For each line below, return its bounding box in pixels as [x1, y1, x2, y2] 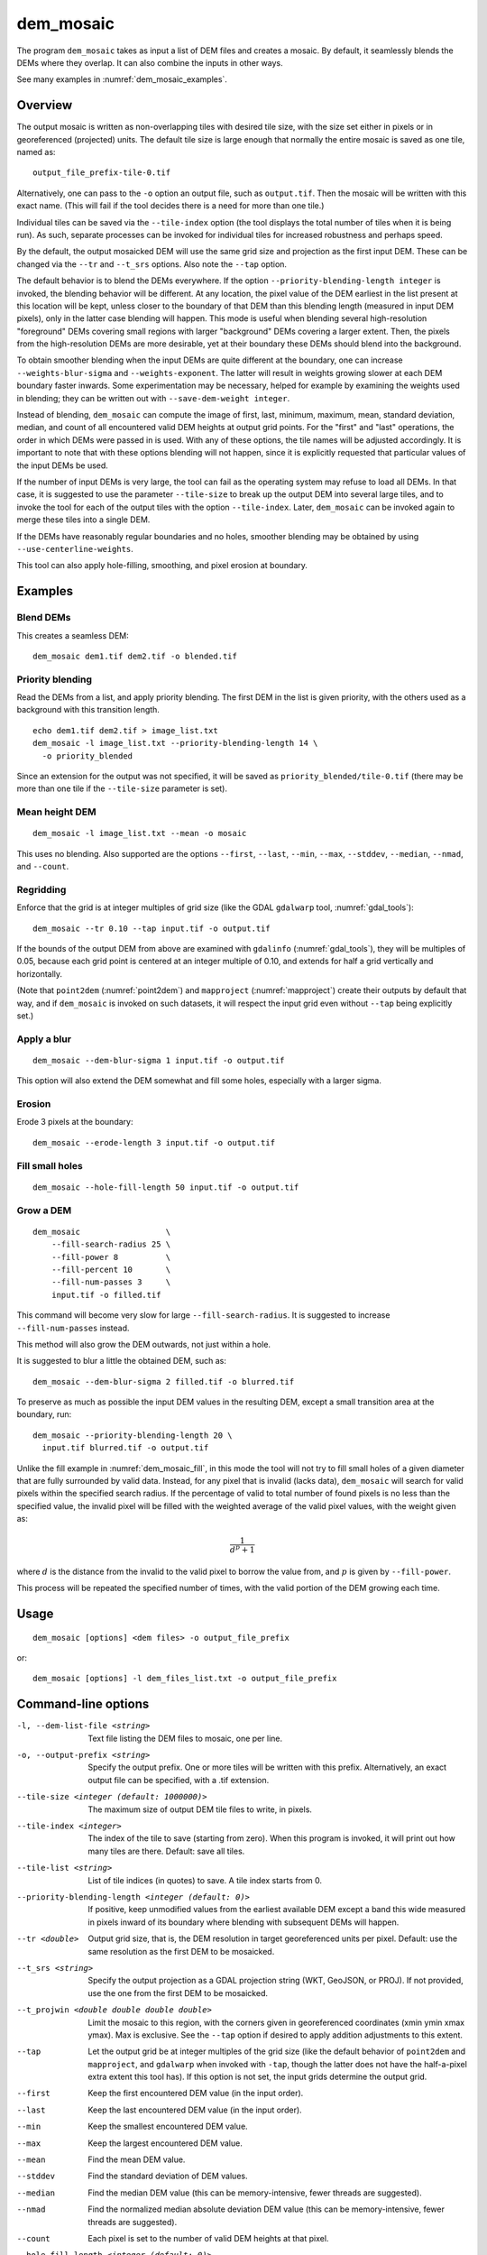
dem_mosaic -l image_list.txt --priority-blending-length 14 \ [32, 738, 318, 749]
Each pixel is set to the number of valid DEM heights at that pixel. [87, 2232, 329, 2243]
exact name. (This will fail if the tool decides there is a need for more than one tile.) [16, 200, 325, 211]
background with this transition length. [16, 704, 160, 715]
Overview [16, 97, 73, 113]
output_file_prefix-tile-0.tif [32, 168, 171, 178]
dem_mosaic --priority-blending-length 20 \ [32, 1430, 234, 1440]
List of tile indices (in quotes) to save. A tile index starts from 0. [87, 1874, 323, 1885]
